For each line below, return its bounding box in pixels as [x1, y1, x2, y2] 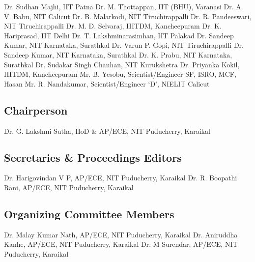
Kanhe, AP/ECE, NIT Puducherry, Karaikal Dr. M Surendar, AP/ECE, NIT [4, 239, 238, 249]
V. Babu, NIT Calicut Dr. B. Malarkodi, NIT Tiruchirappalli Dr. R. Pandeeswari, [4, 11, 252, 21]
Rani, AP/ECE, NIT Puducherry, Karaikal [4, 182, 134, 192]
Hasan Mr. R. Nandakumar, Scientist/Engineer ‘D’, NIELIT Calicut [4, 78, 210, 88]
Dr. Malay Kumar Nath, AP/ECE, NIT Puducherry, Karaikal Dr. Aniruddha [4, 229, 238, 239]
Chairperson [4, 102, 68, 117]
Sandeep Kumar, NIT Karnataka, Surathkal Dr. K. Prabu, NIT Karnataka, [4, 49, 232, 59]
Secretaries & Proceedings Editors [4, 149, 182, 165]
